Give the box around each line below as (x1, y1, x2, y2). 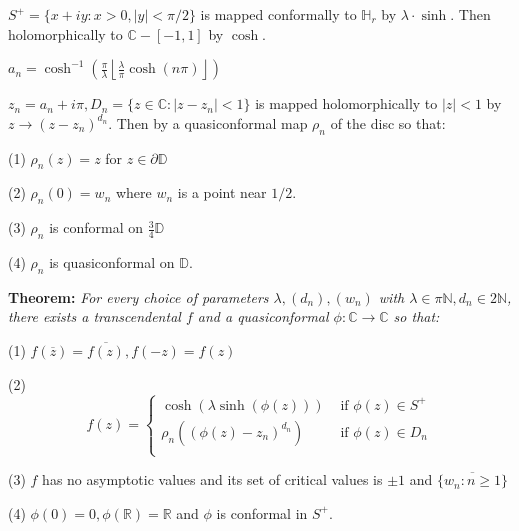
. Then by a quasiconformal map (108, 112, 308, 133)
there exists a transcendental (8, 306, 181, 327)
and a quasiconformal (197, 306, 329, 327)
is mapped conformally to (200, 4, 357, 24)
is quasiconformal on (49, 251, 175, 272)
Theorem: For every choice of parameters (8, 286, 269, 307)
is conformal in (216, 502, 308, 523)
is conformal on (49, 217, 143, 238)
